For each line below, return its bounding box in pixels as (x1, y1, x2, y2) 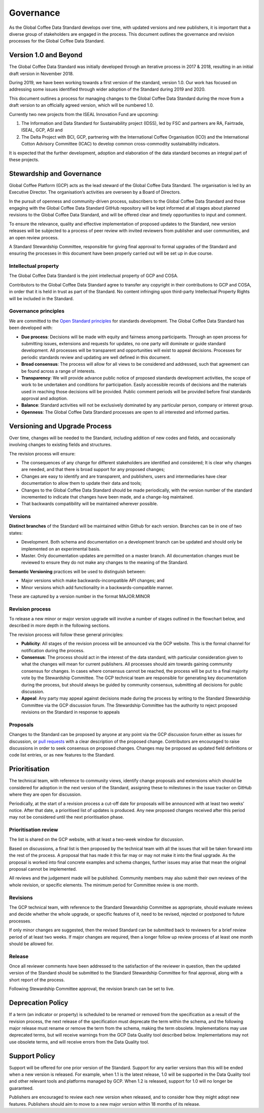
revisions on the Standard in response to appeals (21, 709, 120, 715)
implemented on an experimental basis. (21, 546, 101, 552)
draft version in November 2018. (9, 71, 74, 76)
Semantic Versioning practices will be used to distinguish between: (9, 568, 146, 574)
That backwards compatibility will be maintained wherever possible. (21, 501, 158, 507)
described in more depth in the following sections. (9, 622, 110, 629)
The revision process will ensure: (9, 450, 76, 456)
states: (9, 530, 23, 536)
